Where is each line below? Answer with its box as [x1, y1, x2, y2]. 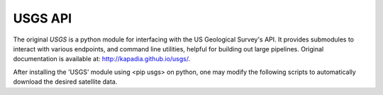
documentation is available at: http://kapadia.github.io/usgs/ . [13, 55, 191, 63]
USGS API [13, 11, 72, 26]
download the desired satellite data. [13, 77, 118, 86]
